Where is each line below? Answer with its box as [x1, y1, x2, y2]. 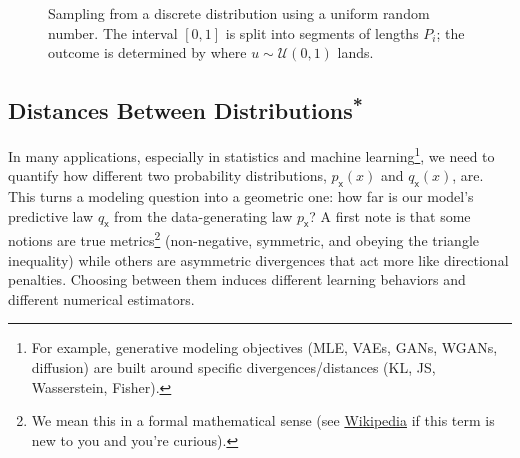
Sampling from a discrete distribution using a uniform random [48, 3, 430, 23]
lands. [337, 42, 374, 63]
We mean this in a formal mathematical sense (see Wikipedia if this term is [31, 410, 495, 431]
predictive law [8, 205, 94, 226]
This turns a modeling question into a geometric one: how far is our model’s [8, 186, 474, 207]
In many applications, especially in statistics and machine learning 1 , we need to [8, 142, 495, 166]
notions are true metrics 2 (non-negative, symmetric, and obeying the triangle [8, 227, 479, 251]
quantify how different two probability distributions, [8, 165, 327, 186]
